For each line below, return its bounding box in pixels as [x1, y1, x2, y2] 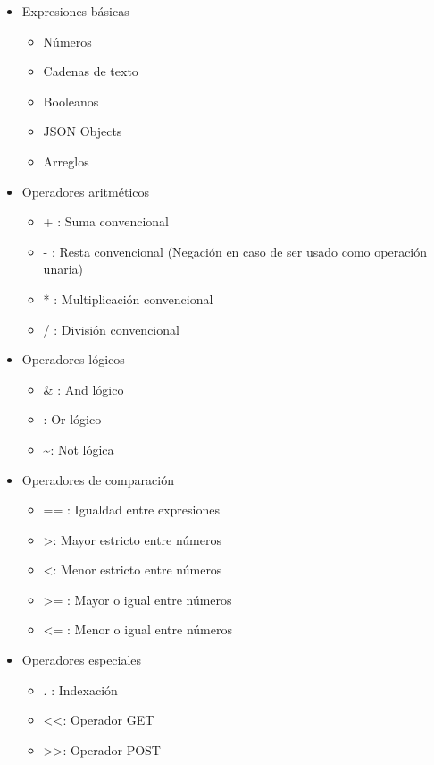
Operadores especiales [21, 650, 142, 669]
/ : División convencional [43, 319, 179, 338]
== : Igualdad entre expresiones [43, 500, 220, 519]
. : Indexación [43, 680, 118, 699]
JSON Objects [43, 122, 122, 140]
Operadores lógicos [21, 350, 125, 369]
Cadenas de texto [43, 62, 138, 81]
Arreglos [43, 151, 89, 170]
